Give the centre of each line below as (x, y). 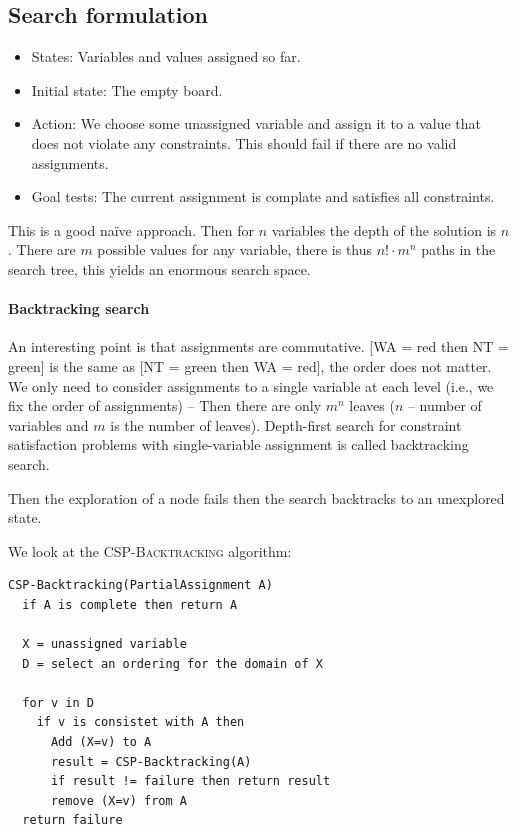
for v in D (58, 702)
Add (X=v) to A (101, 742)
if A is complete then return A (130, 604)
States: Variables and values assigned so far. (166, 56)
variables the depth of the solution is (384, 229)
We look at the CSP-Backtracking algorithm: (150, 550)
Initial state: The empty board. (127, 89)
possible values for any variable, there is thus (235, 249)
